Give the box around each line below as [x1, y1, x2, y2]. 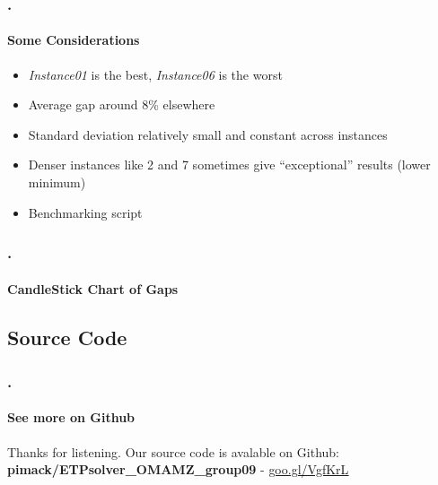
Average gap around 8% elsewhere [28, 95, 215, 114]
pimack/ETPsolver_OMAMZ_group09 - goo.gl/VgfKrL [7, 460, 349, 479]
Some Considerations [7, 30, 140, 49]
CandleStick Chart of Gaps [7, 279, 179, 298]
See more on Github [7, 408, 136, 427]
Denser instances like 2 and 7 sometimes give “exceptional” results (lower [28, 155, 431, 174]
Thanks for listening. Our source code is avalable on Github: [7, 442, 339, 461]
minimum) [28, 173, 86, 192]
